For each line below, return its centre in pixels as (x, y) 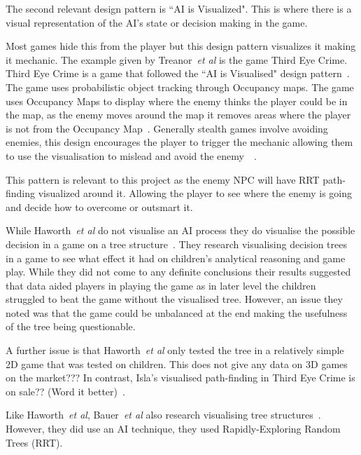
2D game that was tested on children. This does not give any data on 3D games (177, 364)
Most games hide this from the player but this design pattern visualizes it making (181, 46)
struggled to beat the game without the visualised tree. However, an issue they (174, 299)
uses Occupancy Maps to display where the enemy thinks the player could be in (177, 101)
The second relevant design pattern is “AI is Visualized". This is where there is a (179, 8)
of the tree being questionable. (71, 326)
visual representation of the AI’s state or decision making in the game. (157, 22)
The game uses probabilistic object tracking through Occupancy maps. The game (180, 87)
